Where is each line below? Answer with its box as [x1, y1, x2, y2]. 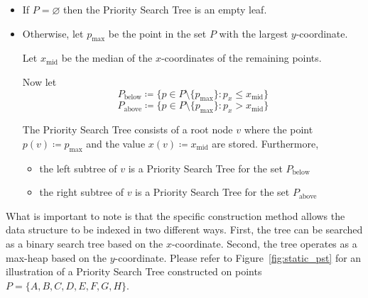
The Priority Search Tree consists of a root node [22, 122, 233, 137]
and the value [86, 136, 146, 150]
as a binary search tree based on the [6, 236, 163, 250]
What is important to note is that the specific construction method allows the [6, 208, 345, 223]
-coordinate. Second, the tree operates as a [171, 236, 357, 250]
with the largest [219, 26, 288, 40]
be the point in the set [108, 26, 207, 40]
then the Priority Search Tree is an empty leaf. [63, 2, 267, 16]
